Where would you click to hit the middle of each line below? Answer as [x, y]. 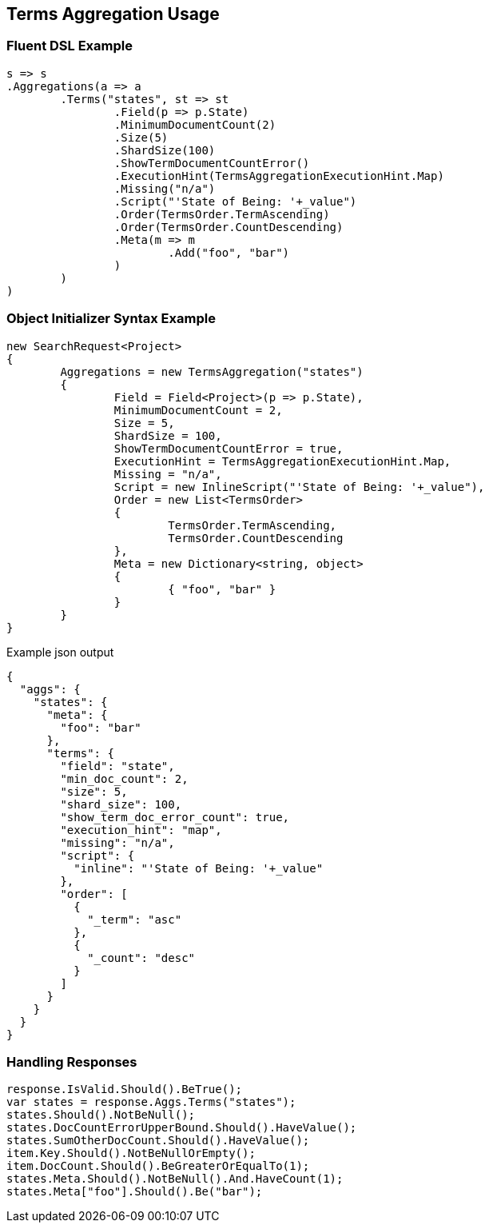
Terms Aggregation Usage [113, 14]
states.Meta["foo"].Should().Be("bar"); [135, 1192]
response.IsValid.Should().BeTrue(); [125, 1089]
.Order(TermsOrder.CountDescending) [229, 227]
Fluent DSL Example [70, 46]
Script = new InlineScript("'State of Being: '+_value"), [299, 487]
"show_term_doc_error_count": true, [175, 817]
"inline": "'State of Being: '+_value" [199, 868]
